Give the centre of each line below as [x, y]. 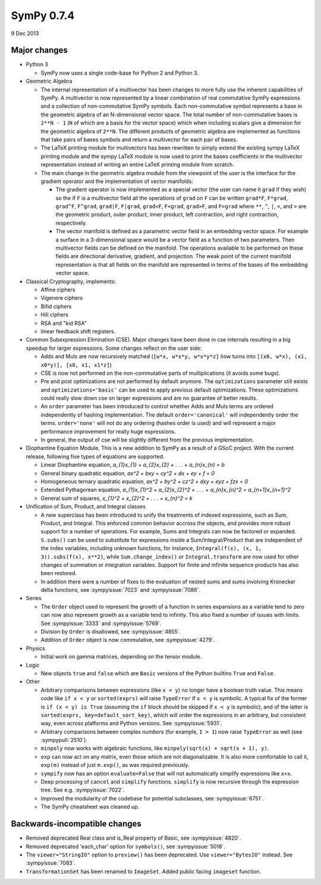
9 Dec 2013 [25, 33]
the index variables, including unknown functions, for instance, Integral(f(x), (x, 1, [151, 548]
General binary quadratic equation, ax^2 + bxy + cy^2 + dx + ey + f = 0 [128, 473]
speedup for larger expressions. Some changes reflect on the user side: [114, 348]
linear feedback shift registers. [78, 331]
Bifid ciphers [56, 306]
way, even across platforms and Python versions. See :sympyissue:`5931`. [131, 723]
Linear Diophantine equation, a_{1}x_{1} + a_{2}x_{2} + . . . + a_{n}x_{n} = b [133, 465]
